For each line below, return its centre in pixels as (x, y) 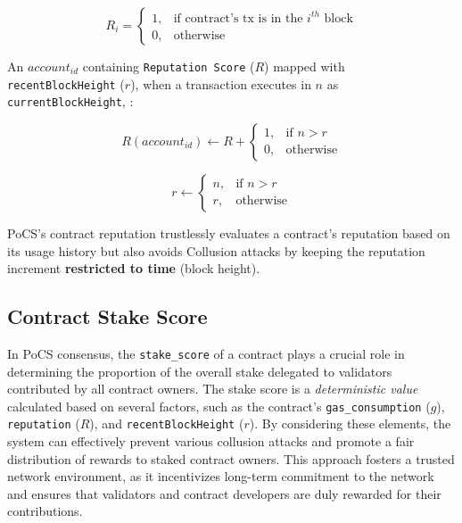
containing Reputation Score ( (169, 66)
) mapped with (305, 66)
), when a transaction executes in (221, 83)
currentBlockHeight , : (70, 101)
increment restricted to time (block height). (134, 268)
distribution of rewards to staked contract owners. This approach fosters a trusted (231, 458)
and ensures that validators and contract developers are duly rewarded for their (224, 493)
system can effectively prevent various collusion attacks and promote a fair (211, 441)
